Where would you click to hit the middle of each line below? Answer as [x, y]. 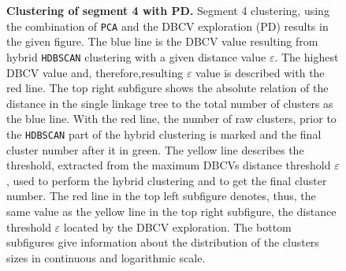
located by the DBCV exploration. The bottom [177, 226]
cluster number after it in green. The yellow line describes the [155, 149]
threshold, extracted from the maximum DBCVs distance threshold [169, 165]
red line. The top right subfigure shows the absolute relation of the [167, 88]
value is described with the [260, 72]
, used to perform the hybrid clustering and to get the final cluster [167, 180]
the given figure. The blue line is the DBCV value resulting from [162, 41]
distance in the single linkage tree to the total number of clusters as [170, 103]
